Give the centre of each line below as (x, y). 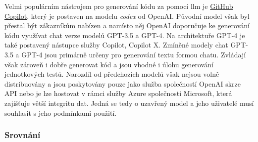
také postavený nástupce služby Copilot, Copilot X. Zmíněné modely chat (116, 45)
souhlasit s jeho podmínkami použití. (61, 113)
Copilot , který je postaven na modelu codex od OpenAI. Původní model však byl (127, 16)
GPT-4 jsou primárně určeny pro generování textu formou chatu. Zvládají (134, 54)
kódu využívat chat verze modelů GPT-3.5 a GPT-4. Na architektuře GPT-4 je (125, 35)
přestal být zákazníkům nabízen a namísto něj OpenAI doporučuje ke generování (127, 25)
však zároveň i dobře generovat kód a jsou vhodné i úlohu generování (109, 64)
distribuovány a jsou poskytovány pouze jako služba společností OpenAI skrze (123, 83)
